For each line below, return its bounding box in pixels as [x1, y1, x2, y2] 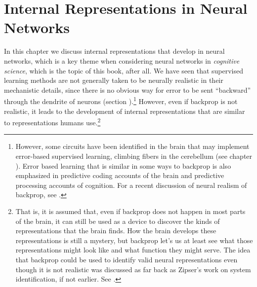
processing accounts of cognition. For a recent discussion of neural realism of [15, 179, 247, 190]
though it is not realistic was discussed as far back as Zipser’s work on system [15, 264, 251, 274]
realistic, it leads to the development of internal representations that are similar [4, 106, 245, 116]
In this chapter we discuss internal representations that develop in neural [4, 46, 225, 56]
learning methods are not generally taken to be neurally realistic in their [4, 75, 223, 85]
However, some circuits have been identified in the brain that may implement [15, 141, 250, 151]
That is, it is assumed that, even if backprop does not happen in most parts [15, 206, 246, 216]
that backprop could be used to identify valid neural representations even [15, 254, 238, 264]
